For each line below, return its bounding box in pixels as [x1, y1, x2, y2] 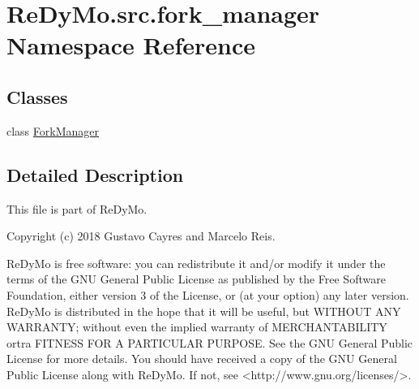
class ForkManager [6, 122, 99, 139]
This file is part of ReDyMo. [6, 200, 148, 217]
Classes [6, 84, 68, 109]
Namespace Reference [6, 28, 255, 62]
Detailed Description [6, 162, 184, 187]
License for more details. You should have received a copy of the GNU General [6, 350, 397, 367]
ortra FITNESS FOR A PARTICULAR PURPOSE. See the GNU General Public [6, 334, 413, 351]
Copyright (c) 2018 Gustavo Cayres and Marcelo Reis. [6, 227, 276, 244]
